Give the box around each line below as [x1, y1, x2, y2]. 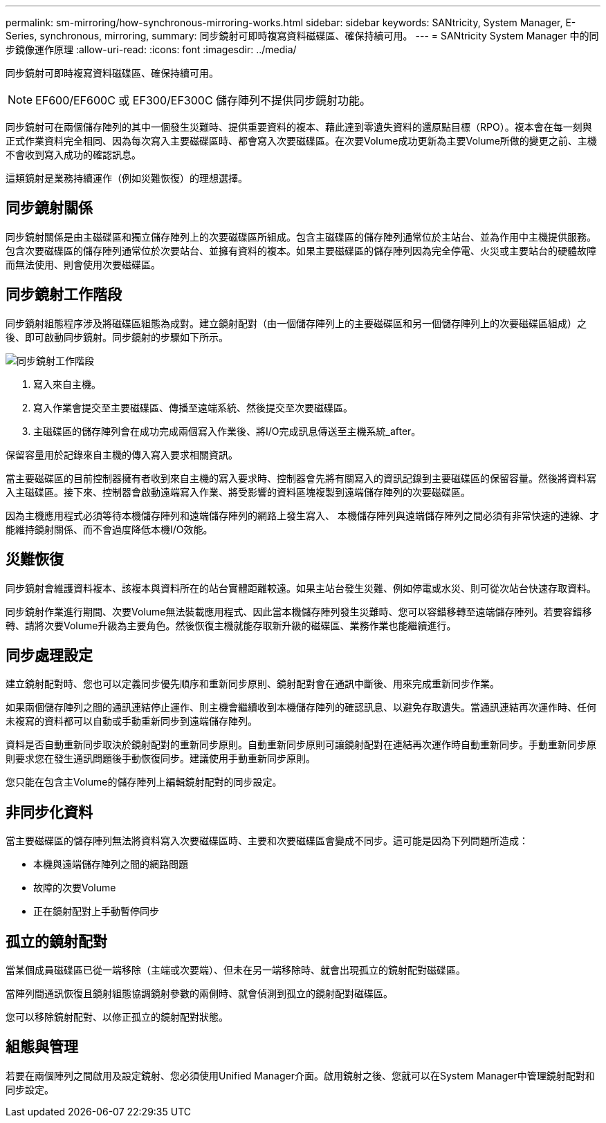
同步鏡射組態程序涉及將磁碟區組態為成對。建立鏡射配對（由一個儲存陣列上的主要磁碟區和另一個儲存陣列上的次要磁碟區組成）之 [6, 317, 587, 329]
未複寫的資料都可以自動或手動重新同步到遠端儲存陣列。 [6, 715, 257, 727]
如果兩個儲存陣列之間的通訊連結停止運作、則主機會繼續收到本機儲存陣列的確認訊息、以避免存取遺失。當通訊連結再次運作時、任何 [6, 701, 596, 714]
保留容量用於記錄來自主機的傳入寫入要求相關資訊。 [6, 448, 238, 461]
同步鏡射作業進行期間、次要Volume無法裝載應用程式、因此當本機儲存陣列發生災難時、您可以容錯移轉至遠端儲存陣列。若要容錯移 [6, 605, 592, 618]
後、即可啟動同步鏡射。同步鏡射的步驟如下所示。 [6, 331, 228, 343]
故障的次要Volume [33, 882, 116, 894]
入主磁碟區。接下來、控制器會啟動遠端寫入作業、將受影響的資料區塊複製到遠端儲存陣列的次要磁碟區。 [6, 485, 470, 498]
